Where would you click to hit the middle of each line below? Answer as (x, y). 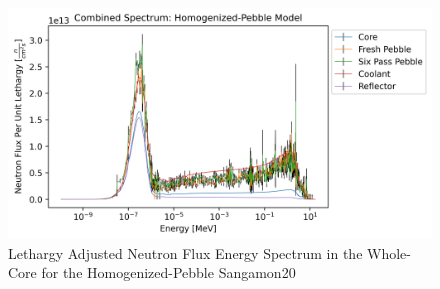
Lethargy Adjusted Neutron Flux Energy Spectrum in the (185, 252)
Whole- (389, 252)
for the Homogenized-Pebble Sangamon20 (168, 272)
